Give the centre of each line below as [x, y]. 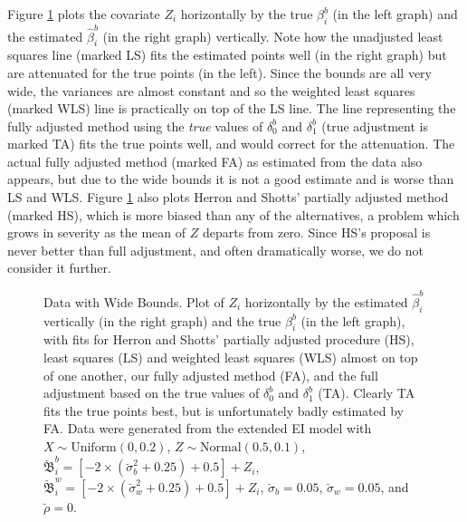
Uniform [94, 447]
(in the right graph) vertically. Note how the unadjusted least [273, 36]
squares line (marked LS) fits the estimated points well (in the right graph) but [227, 55]
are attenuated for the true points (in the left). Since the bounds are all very [219, 72]
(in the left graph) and [395, 14]
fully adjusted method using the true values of [135, 126]
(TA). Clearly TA [367, 393]
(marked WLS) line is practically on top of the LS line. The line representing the [232, 108]
